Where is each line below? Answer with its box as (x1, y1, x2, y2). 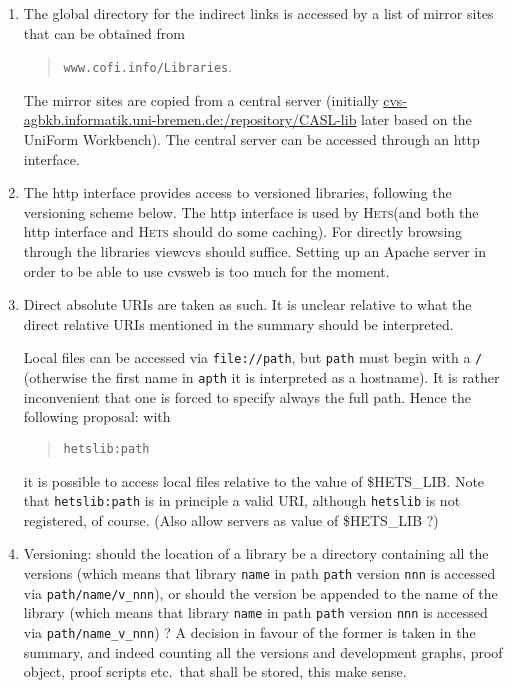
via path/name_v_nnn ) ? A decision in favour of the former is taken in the (23, 621, 476, 642)
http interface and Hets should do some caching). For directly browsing (23, 221, 463, 242)
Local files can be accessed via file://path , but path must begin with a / (23, 347, 483, 368)
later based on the (361, 109, 472, 130)
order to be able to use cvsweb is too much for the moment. (23, 260, 390, 281)
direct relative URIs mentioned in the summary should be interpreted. (23, 313, 454, 334)
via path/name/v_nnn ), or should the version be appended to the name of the (23, 582, 498, 603)
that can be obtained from (23, 22, 185, 43)
